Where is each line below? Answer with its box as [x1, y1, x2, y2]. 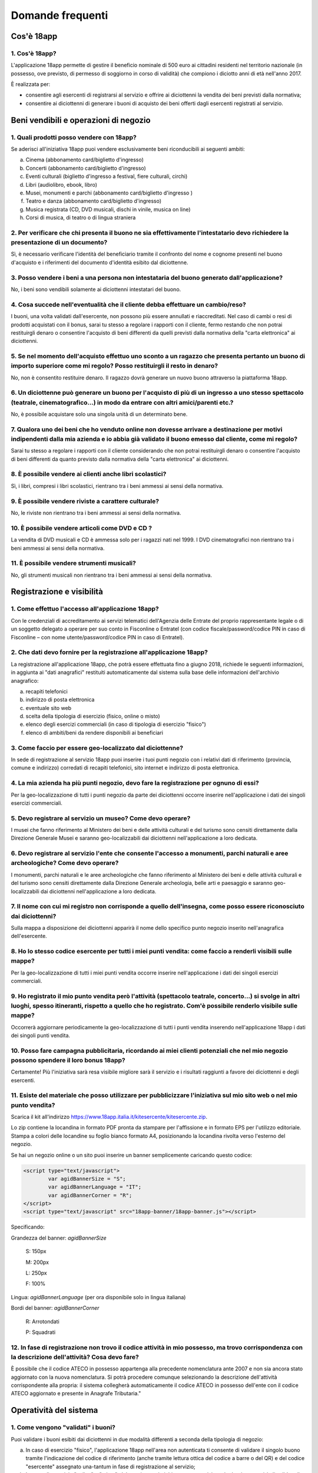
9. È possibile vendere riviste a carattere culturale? [11, 497, 159, 505]
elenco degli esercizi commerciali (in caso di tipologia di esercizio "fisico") [25, 721, 206, 728]
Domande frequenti [11, 9, 108, 22]
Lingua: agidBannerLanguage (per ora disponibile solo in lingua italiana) [11, 1293, 186, 1300]
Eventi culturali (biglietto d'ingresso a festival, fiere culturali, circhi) [25, 173, 188, 180]
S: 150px [25, 1248, 47, 1255]
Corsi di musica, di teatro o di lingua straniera [25, 214, 136, 221]
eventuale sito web [25, 704, 72, 711]
